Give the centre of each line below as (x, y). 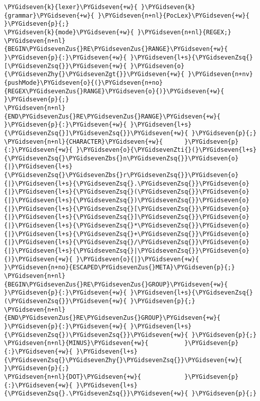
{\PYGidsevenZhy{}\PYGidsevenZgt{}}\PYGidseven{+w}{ (94, 74)
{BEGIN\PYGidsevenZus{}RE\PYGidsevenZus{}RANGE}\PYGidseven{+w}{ (116, 49)
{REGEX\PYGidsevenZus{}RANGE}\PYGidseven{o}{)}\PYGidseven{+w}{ (114, 91)
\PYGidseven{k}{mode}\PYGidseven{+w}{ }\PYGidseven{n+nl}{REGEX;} (118, 32)
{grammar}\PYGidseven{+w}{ (49, 15)
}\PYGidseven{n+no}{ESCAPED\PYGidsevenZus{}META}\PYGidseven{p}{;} (120, 268)
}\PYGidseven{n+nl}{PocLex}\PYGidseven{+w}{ (174, 15)
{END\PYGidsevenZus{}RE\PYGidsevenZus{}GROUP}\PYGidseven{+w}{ (112, 318)
